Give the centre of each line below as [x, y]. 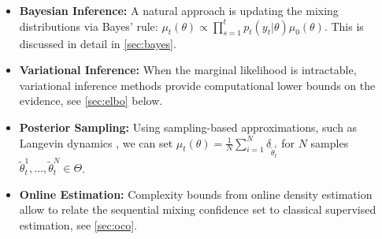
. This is [344, 26]
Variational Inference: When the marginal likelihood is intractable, [188, 70]
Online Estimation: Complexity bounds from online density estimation [196, 194]
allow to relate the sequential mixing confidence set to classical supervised [198, 209]
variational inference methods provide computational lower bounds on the [197, 85]
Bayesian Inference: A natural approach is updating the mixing [179, 10]
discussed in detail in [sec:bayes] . [98, 43]
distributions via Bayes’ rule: [89, 26]
